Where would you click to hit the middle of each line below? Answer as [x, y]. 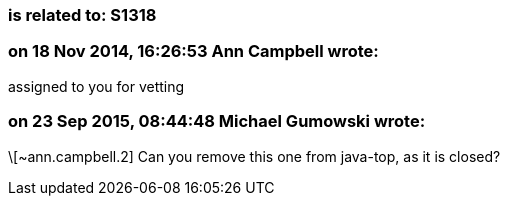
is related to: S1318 [82, 15]
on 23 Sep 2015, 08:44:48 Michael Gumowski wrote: [217, 121]
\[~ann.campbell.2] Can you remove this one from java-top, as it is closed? [254, 156]
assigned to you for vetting [96, 86]
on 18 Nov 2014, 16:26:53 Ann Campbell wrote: [193, 51]
